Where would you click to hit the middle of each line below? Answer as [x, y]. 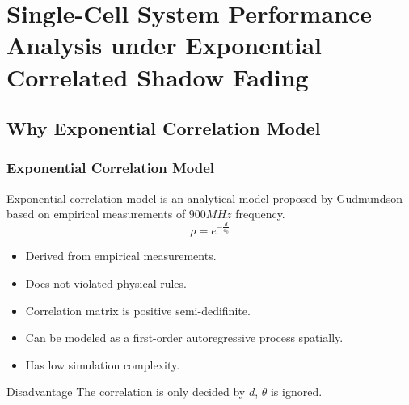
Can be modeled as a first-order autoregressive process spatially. [184, 337]
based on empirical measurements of [96, 214]
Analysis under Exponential [164, 45]
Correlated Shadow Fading [158, 76]
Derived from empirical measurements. [121, 256]
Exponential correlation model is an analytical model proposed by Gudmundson [204, 198]
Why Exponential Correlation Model [164, 128]
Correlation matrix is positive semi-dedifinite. [138, 310]
